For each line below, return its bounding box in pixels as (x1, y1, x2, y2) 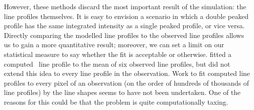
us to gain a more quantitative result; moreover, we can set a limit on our (4, 39, 224, 50)
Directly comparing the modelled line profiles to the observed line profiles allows (4, 30, 244, 40)
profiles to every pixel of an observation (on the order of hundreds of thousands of (4, 77, 249, 88)
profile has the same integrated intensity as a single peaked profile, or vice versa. (4, 20, 245, 31)
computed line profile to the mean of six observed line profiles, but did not (4, 58, 231, 69)
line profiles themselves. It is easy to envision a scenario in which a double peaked (4, 11, 249, 21)
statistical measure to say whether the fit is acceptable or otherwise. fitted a (4, 49, 232, 59)
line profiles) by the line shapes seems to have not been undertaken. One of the (4, 87, 241, 97)
